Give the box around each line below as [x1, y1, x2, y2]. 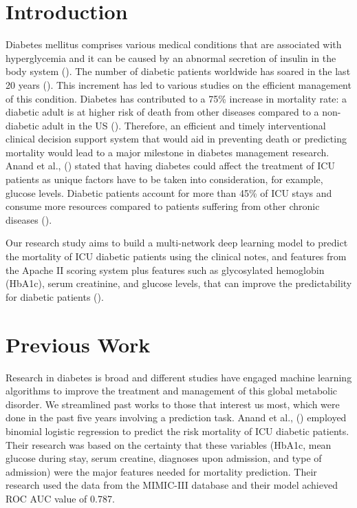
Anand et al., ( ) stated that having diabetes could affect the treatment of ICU [6, 158, 335, 173]
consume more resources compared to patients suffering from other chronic [6, 199, 320, 213]
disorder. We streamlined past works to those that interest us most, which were [6, 396, 340, 411]
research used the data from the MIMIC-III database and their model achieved [6, 478, 338, 492]
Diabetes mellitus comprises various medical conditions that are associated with [6, 37, 342, 52]
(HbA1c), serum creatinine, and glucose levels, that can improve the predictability [6, 276, 352, 290]
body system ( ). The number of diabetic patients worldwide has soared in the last [6, 64, 351, 78]
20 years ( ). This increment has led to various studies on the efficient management [6, 77, 351, 92]
